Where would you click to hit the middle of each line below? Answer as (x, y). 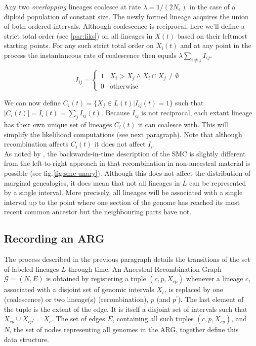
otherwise (124, 87)
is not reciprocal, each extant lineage (197, 113)
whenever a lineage (214, 278)
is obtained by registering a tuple (96, 278)
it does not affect (120, 144)
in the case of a (213, 6)
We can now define (32, 102)
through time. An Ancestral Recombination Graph (145, 269)
